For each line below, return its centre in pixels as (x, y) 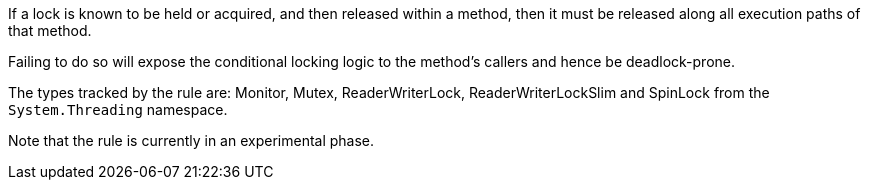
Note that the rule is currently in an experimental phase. (191, 140)
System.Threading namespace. (118, 109)
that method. (50, 30)
